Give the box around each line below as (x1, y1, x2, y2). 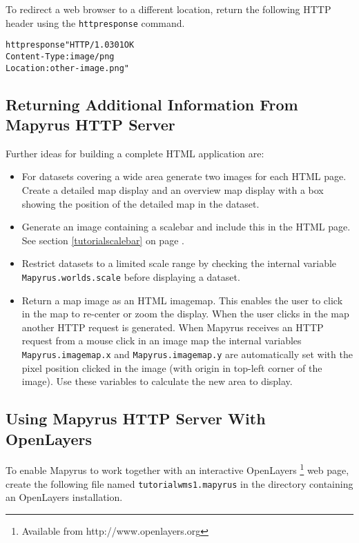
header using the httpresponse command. (6, 15, 185, 30)
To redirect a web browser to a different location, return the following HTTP (6, 2, 331, 16)
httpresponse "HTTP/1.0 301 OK (6, 40, 135, 50)
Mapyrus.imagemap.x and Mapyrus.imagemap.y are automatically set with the (21, 347, 353, 361)
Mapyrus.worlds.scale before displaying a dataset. (21, 269, 240, 284)
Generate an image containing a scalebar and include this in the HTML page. (21, 219, 351, 234)
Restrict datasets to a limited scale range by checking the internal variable (21, 256, 337, 270)
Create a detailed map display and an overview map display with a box (21, 183, 324, 197)
